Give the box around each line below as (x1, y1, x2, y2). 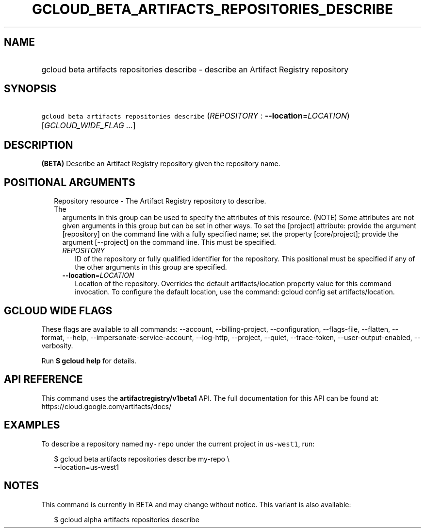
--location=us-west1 (54, 463, 119, 471)
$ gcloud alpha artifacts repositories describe (54, 515, 199, 524)
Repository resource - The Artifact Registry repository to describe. (54, 197, 266, 206)
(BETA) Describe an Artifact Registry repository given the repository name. (41, 159, 280, 168)
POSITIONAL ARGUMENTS (4, 176, 135, 189)
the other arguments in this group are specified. (75, 263, 227, 272)
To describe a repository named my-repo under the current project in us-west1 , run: (41, 439, 315, 448)
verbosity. (41, 341, 73, 350)
